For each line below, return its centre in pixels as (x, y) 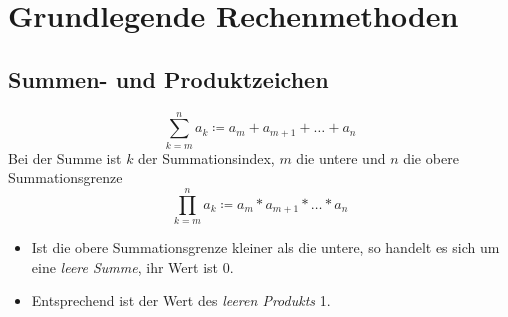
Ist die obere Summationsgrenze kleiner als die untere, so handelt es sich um (265, 247)
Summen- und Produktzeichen (168, 78)
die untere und (341, 157)
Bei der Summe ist (65, 157)
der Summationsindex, (206, 157)
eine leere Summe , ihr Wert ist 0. (132, 266)
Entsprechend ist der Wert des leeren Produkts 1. (181, 300)
